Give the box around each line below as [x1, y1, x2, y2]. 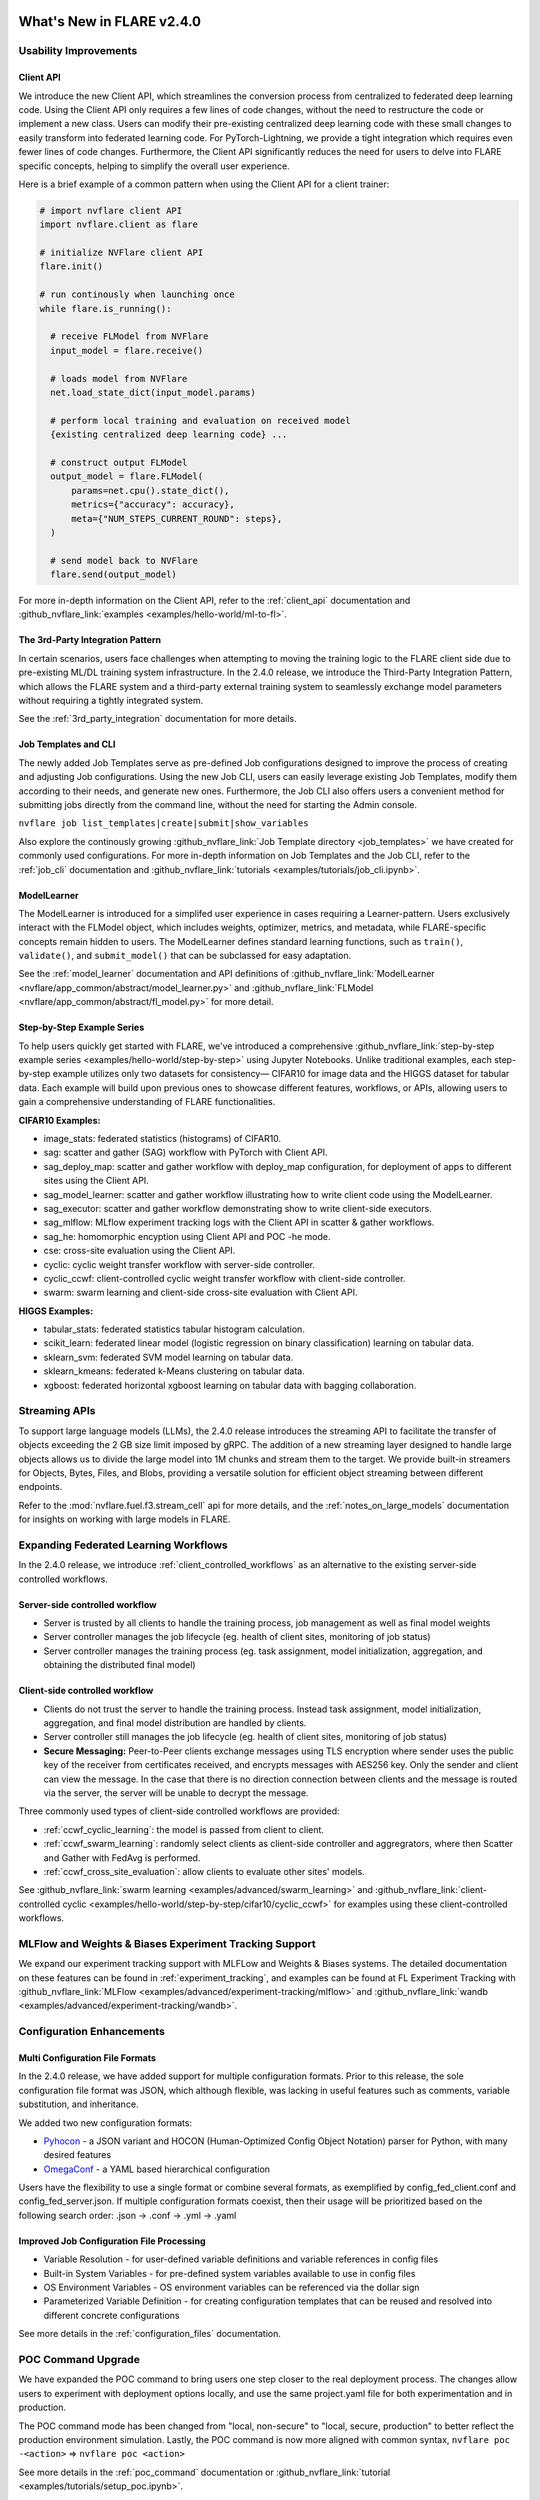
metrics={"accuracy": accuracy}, [71, 499, 235, 510]
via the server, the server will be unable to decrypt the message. [43, 1786, 309, 1799]
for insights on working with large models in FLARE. [18, 1513, 231, 1525]
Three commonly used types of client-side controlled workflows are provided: [18, 1805, 340, 1817]
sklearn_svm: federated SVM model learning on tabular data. [43, 1351, 294, 1363]
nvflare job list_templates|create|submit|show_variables [18, 818, 309, 829]
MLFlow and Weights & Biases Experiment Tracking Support [18, 1936, 317, 1950]
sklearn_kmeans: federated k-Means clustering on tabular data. [43, 1365, 305, 1377]
